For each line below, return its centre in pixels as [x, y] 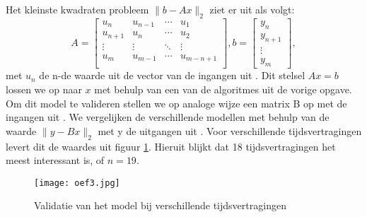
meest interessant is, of [55, 160]
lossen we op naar [44, 89]
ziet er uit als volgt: [252, 9]
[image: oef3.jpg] [77, 183]
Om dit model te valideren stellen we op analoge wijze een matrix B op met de [176, 103]
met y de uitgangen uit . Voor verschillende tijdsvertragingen [230, 130]
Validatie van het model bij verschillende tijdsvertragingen [160, 205]
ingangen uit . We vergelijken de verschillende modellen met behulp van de [168, 117]
